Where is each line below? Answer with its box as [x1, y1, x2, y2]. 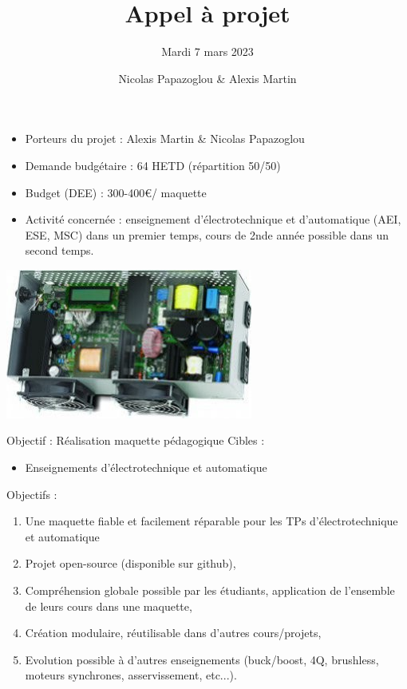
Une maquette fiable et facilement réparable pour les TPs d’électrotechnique [25, 513, 398, 529]
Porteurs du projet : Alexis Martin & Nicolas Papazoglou [25, 130, 305, 147]
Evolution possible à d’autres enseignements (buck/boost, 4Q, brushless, [25, 651, 379, 667]
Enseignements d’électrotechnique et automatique [25, 459, 267, 476]
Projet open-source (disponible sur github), [25, 555, 236, 572]
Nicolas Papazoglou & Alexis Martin [118, 69, 297, 86]
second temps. [25, 242, 94, 259]
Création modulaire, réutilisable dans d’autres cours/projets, [25, 624, 322, 641]
